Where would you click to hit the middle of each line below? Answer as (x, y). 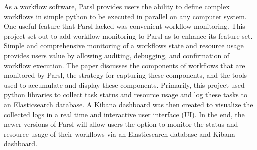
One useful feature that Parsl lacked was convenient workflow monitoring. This (125, 26)
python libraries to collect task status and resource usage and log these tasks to (126, 94)
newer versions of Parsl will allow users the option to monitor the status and (121, 124)
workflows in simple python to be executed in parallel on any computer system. (125, 16)
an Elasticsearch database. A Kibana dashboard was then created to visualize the (128, 104)
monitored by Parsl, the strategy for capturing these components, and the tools (126, 75)
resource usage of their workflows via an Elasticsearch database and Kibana (120, 133)
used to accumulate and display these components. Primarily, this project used (124, 84)
